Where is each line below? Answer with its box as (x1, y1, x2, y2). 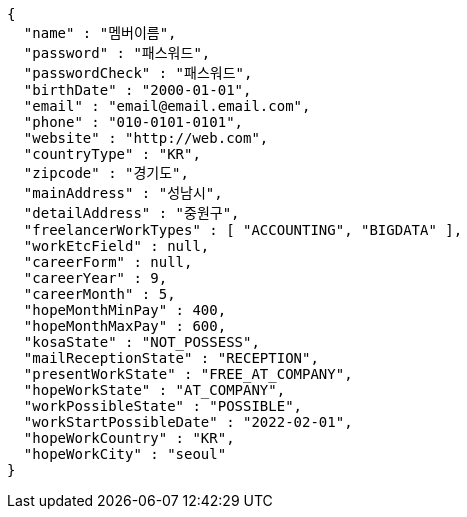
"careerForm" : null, (23, 254, 193, 270)
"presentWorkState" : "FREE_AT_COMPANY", (23, 366, 353, 382)
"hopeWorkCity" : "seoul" (23, 446, 227, 462)
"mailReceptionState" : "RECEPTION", (23, 350, 319, 366)
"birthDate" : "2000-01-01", (23, 82, 252, 98)
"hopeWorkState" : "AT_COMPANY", (23, 382, 286, 398)
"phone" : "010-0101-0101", (23, 114, 244, 130)
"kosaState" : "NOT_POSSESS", (23, 334, 260, 350)
